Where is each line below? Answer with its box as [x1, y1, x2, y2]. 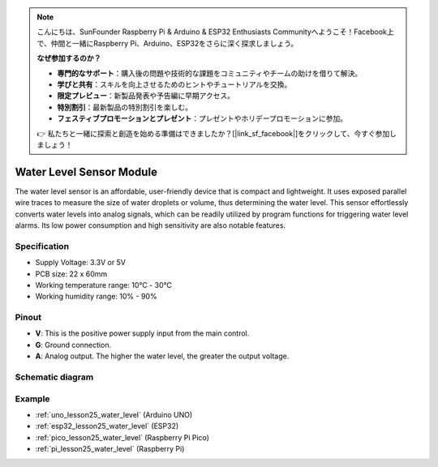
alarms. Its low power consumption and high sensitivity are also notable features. [15, 220, 286, 230]
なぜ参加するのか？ [36, 54, 101, 63]
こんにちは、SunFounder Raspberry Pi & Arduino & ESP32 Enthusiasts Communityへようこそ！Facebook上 [36, 27, 395, 36]
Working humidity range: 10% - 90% [35, 292, 157, 302]
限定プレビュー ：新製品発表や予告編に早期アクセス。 [57, 91, 235, 101]
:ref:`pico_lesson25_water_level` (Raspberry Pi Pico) [35, 432, 210, 442]
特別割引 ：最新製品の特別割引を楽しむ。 [57, 102, 192, 112]
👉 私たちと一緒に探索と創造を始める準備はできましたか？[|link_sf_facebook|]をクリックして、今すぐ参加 [36, 128, 390, 138]
